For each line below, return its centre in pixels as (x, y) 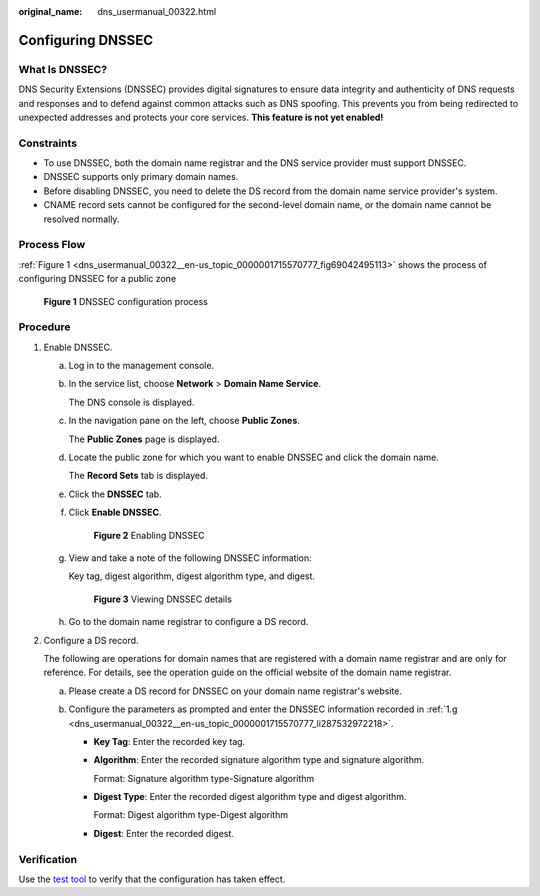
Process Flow (52, 245)
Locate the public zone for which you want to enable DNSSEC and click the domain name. (253, 457)
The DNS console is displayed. (131, 402)
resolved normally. (81, 219)
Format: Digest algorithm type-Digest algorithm (191, 815)
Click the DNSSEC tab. (115, 494)
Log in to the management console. (141, 366)
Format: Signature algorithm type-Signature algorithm (204, 778)
